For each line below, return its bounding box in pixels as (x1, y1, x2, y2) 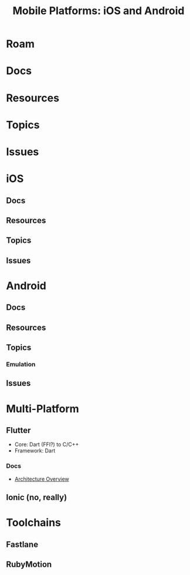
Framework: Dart (14, 447, 56, 454)
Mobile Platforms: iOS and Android (12, 4, 185, 18)
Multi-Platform (6, 402, 79, 415)
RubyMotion (6, 560, 52, 570)
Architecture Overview (14, 475, 69, 483)
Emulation (6, 360, 36, 368)
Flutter (6, 425, 31, 435)
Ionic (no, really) (6, 493, 67, 503)
